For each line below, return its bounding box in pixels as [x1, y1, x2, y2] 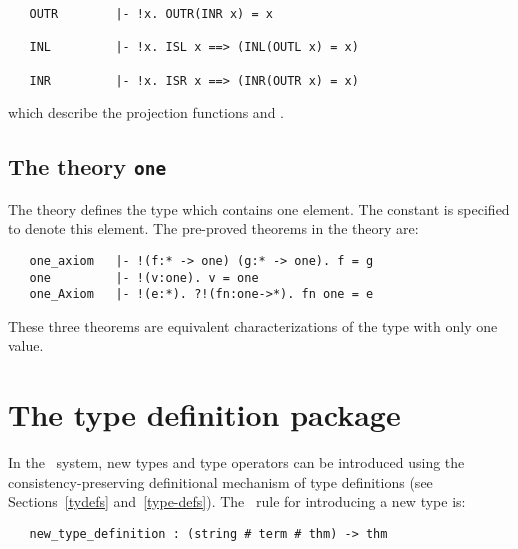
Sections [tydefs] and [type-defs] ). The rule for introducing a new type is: [8, 491, 466, 512]
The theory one [8, 151, 167, 182]
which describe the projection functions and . [8, 102, 284, 123]
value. [8, 335, 44, 356]
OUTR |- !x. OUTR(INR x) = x [29, 7, 273, 21]
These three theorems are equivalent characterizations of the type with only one [8, 315, 498, 336]
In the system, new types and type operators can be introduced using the [8, 452, 465, 473]
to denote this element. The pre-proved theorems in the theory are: [8, 218, 419, 239]
